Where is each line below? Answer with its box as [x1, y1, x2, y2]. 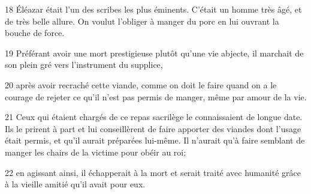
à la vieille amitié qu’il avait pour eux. [5, 178, 146, 190]
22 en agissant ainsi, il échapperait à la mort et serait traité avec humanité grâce [5, 166, 301, 178]
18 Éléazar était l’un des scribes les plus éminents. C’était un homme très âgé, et [5, 3, 302, 15]
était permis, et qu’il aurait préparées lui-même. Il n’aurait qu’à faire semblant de [5, 134, 305, 147]
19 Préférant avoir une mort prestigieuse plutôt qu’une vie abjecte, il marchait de [5, 46, 304, 59]
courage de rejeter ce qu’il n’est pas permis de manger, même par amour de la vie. [5, 90, 307, 103]
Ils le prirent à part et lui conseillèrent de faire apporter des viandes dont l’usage [5, 122, 301, 135]
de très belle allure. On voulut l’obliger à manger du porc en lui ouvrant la [5, 14, 279, 27]
